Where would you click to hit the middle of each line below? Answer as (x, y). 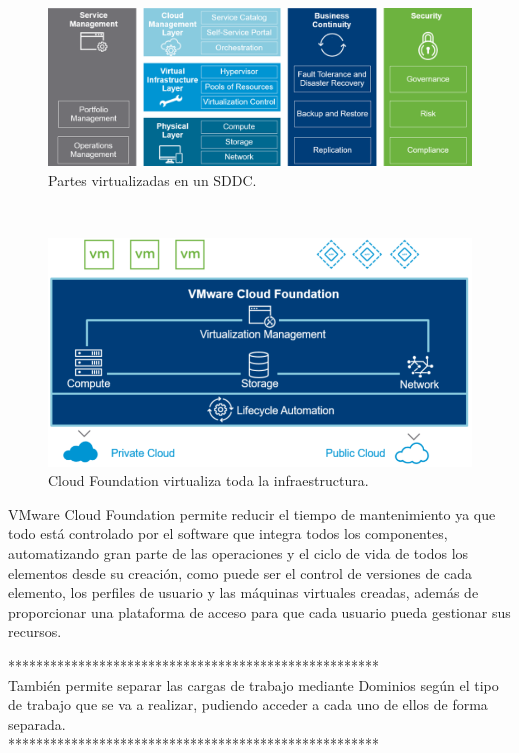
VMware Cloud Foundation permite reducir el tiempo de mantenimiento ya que (252, 513)
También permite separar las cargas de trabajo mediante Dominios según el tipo (253, 684)
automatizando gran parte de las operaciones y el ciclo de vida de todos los (238, 552)
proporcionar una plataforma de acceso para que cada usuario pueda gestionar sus (259, 611)
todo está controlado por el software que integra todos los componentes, (228, 533)
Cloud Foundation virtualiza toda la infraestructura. (208, 480)
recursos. (35, 631)
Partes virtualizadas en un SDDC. (152, 179)
